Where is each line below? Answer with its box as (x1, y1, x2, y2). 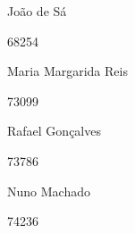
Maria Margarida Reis (7, 62, 128, 80)
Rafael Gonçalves (7, 121, 101, 140)
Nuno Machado (7, 181, 90, 200)
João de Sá (7, 2, 67, 20)
